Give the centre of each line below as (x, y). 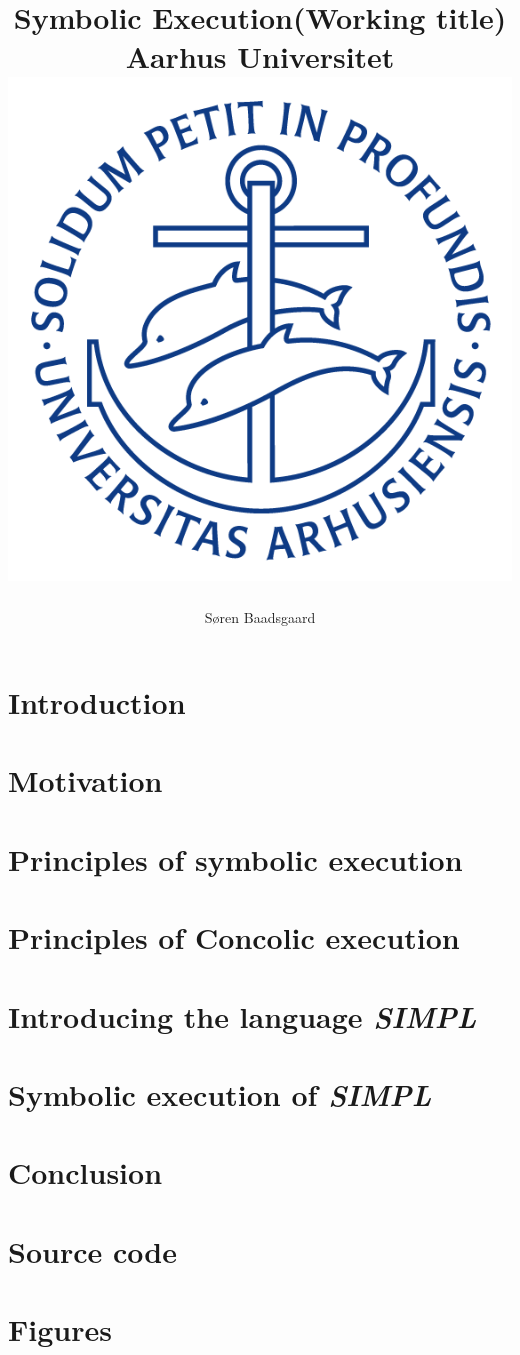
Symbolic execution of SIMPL (220, 1094)
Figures (60, 1329)
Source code (92, 1250)
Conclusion (85, 1172)
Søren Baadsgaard (260, 616)
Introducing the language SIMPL (242, 1016)
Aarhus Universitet (260, 56)
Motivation (85, 780)
